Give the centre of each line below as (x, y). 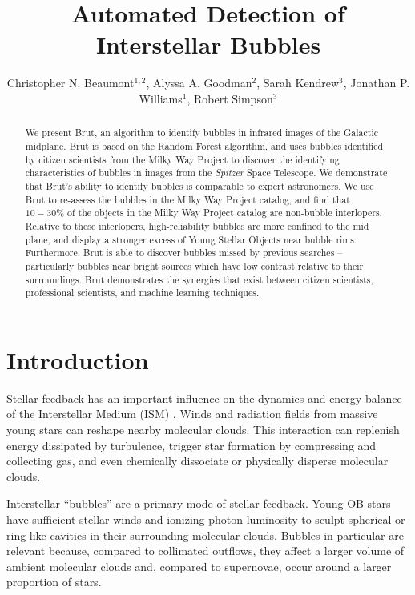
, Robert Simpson (230, 98)
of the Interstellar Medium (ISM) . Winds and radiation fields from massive (192, 414)
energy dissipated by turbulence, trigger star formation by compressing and (191, 445)
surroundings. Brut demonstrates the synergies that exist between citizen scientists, (199, 279)
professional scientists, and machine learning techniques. (142, 293)
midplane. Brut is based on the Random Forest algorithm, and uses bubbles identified (204, 145)
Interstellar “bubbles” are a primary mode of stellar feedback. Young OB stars (199, 503)
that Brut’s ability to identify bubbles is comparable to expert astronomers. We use (199, 185)
